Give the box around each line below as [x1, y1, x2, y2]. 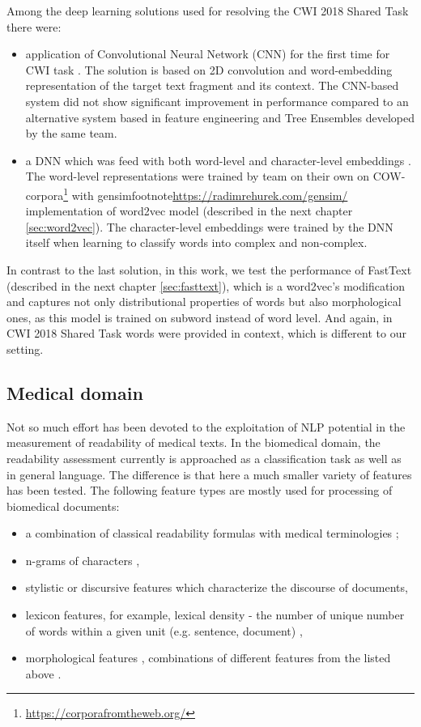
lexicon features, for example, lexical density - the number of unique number [25, 606, 405, 623]
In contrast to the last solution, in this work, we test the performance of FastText [6, 261, 412, 278]
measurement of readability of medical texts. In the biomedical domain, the [6, 434, 381, 451]
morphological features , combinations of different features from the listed [25, 649, 391, 666]
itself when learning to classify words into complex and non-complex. [25, 234, 368, 251]
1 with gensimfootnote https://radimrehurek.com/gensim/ [63, 184, 348, 203]
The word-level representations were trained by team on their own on [25, 168, 370, 185]
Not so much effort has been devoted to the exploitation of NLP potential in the [6, 418, 406, 435]
